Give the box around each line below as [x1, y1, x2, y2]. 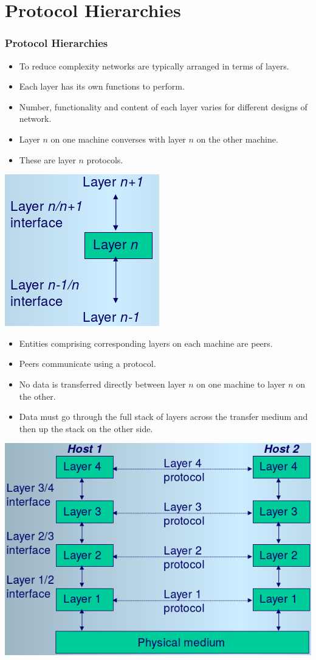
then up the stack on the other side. [19, 422, 153, 435]
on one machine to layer [196, 377, 286, 390]
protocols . [86, 153, 123, 166]
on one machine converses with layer [50, 132, 186, 145]
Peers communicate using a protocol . [19, 357, 156, 370]
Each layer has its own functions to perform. [19, 80, 185, 93]
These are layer [19, 153, 76, 166]
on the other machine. [196, 132, 278, 145]
